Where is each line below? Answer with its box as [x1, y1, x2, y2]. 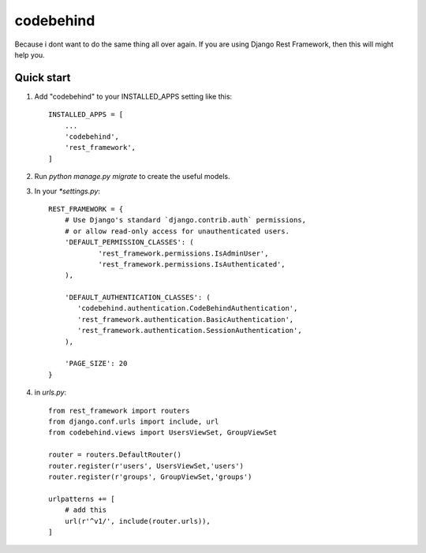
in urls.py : [34, 387, 67, 398]
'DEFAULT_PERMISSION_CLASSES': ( [64, 237, 195, 247]
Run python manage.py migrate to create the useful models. [34, 172, 230, 181]
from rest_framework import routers [48, 406, 190, 415]
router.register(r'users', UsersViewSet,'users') [48, 461, 245, 470]
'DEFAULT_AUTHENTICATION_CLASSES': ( [64, 293, 211, 302]
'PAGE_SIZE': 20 [64, 359, 128, 368]
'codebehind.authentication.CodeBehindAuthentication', [77, 304, 298, 313]
